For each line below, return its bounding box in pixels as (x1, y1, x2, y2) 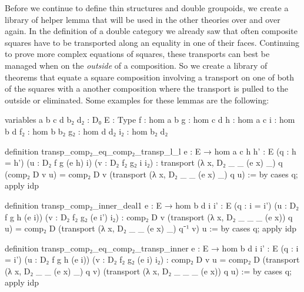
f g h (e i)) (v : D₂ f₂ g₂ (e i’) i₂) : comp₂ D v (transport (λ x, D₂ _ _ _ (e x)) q (5, 210, 293, 223)
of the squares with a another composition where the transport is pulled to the (5, 82, 289, 95)
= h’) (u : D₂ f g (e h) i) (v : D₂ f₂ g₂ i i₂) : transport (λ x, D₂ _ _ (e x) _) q (5, 156, 283, 169)
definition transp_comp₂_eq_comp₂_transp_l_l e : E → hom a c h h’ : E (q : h (5, 145, 296, 157)
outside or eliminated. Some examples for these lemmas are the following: (5, 93, 269, 106)
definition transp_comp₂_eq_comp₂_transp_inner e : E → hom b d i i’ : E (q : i (5, 241, 299, 254)
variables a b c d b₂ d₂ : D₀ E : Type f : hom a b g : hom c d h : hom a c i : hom (5, 113, 295, 126)
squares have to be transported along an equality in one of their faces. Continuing (5, 36, 299, 48)
